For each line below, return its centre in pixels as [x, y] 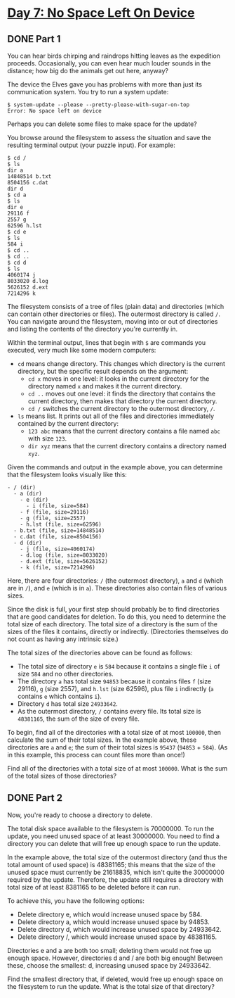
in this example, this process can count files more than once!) [96, 755]
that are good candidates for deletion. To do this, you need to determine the [117, 617]
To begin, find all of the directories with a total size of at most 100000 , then [114, 732]
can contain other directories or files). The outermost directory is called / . [114, 314]
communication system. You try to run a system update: [88, 92]
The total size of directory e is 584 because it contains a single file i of [119, 666]
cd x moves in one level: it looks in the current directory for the [119, 379]
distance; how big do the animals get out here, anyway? [88, 71]
